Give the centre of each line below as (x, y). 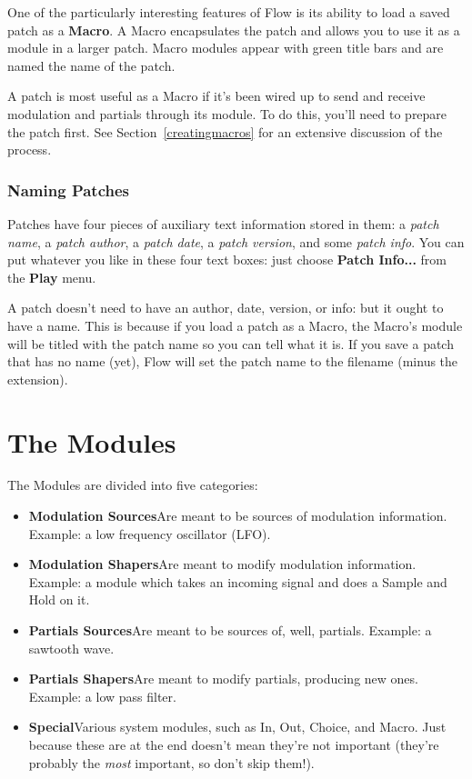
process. (30, 150)
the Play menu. (52, 277)
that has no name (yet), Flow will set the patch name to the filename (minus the (233, 361)
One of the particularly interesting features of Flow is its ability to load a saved (229, 12)
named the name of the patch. (91, 65)
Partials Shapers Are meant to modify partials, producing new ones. (223, 679)
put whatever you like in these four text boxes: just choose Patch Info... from (227, 260)
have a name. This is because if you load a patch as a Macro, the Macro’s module (235, 325)
